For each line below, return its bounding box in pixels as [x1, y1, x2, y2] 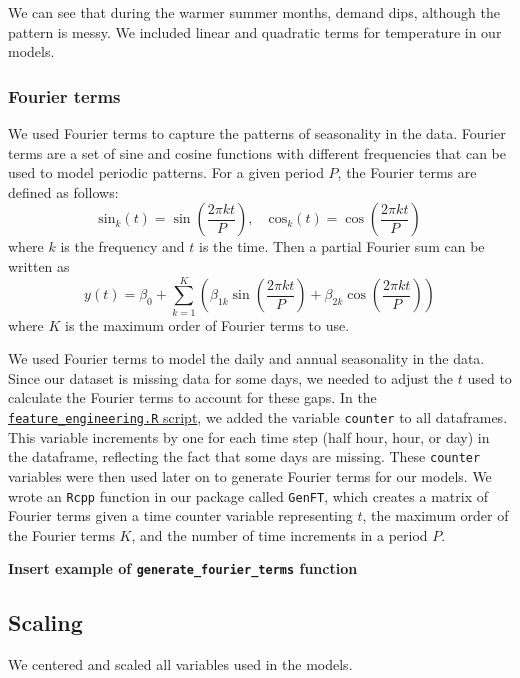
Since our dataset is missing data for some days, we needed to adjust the [8, 367, 454, 388]
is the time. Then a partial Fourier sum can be [199, 236, 485, 257]
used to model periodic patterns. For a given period [8, 162, 324, 183]
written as [8, 255, 70, 276]
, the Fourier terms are [337, 162, 477, 183]
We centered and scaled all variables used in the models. [8, 654, 353, 675]
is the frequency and [60, 236, 185, 257]
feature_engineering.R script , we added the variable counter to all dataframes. [8, 407, 508, 428]
